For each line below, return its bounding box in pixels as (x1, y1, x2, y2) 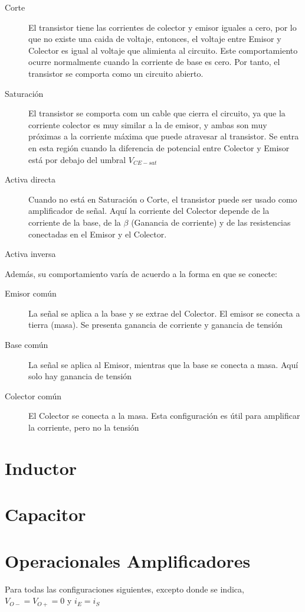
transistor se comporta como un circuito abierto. (28, 67, 204, 79)
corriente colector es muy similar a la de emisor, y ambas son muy (28, 118, 267, 131)
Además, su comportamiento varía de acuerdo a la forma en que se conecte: (5, 267, 277, 279)
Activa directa (5, 173, 55, 185)
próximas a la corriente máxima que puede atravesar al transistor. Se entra (28, 130, 299, 142)
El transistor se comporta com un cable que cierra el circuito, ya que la (28, 107, 286, 119)
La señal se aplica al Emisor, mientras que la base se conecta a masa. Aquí (28, 358, 299, 370)
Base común (5, 338, 48, 351)
